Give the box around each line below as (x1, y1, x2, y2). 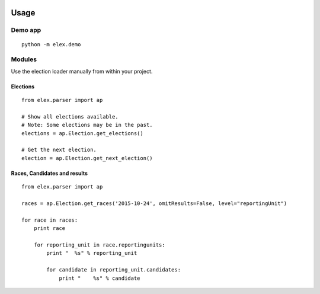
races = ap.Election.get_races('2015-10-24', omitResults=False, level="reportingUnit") (21, 200, 287, 207)
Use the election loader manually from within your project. (11, 68, 153, 75)
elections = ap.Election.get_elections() (21, 130, 143, 136)
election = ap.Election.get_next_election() (21, 155, 153, 161)
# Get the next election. (21, 146, 97, 154)
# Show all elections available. (21, 113, 119, 120)
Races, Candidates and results (11, 170, 88, 177)
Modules (11, 55, 37, 63)
